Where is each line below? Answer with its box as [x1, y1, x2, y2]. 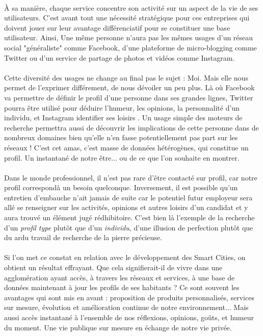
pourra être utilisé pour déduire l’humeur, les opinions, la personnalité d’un [4, 102, 240, 113]
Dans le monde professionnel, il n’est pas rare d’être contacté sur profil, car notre [4, 172, 257, 183]
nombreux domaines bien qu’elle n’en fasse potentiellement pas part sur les [4, 132, 238, 143]
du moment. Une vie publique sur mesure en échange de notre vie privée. [4, 322, 232, 332]
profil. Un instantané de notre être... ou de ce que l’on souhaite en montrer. [4, 152, 240, 163]
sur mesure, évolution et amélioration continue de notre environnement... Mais [4, 302, 249, 313]
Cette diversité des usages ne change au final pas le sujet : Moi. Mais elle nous [4, 72, 248, 83]
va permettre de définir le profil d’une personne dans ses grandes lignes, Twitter [4, 92, 253, 102]
